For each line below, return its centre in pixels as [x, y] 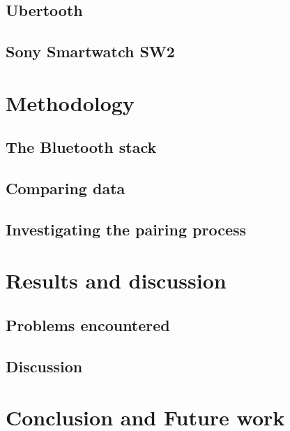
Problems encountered [88, 325]
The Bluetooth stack [81, 147]
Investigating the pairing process [126, 229]
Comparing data [66, 188]
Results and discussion [116, 280]
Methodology [70, 102]
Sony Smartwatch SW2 [90, 51]
